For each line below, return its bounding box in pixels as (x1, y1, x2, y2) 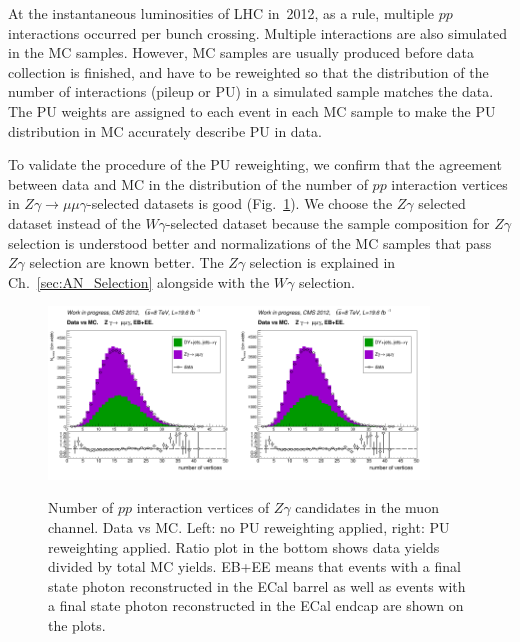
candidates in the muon (295, 497, 439, 518)
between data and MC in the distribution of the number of (8, 173, 368, 194)
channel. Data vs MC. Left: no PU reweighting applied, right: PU (48, 517, 450, 538)
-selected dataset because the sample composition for (165, 212, 490, 233)
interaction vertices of (136, 497, 270, 518)
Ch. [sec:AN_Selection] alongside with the (8, 271, 270, 292)
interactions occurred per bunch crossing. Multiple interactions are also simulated (8, 22, 507, 43)
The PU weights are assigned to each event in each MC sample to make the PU (8, 100, 496, 121)
